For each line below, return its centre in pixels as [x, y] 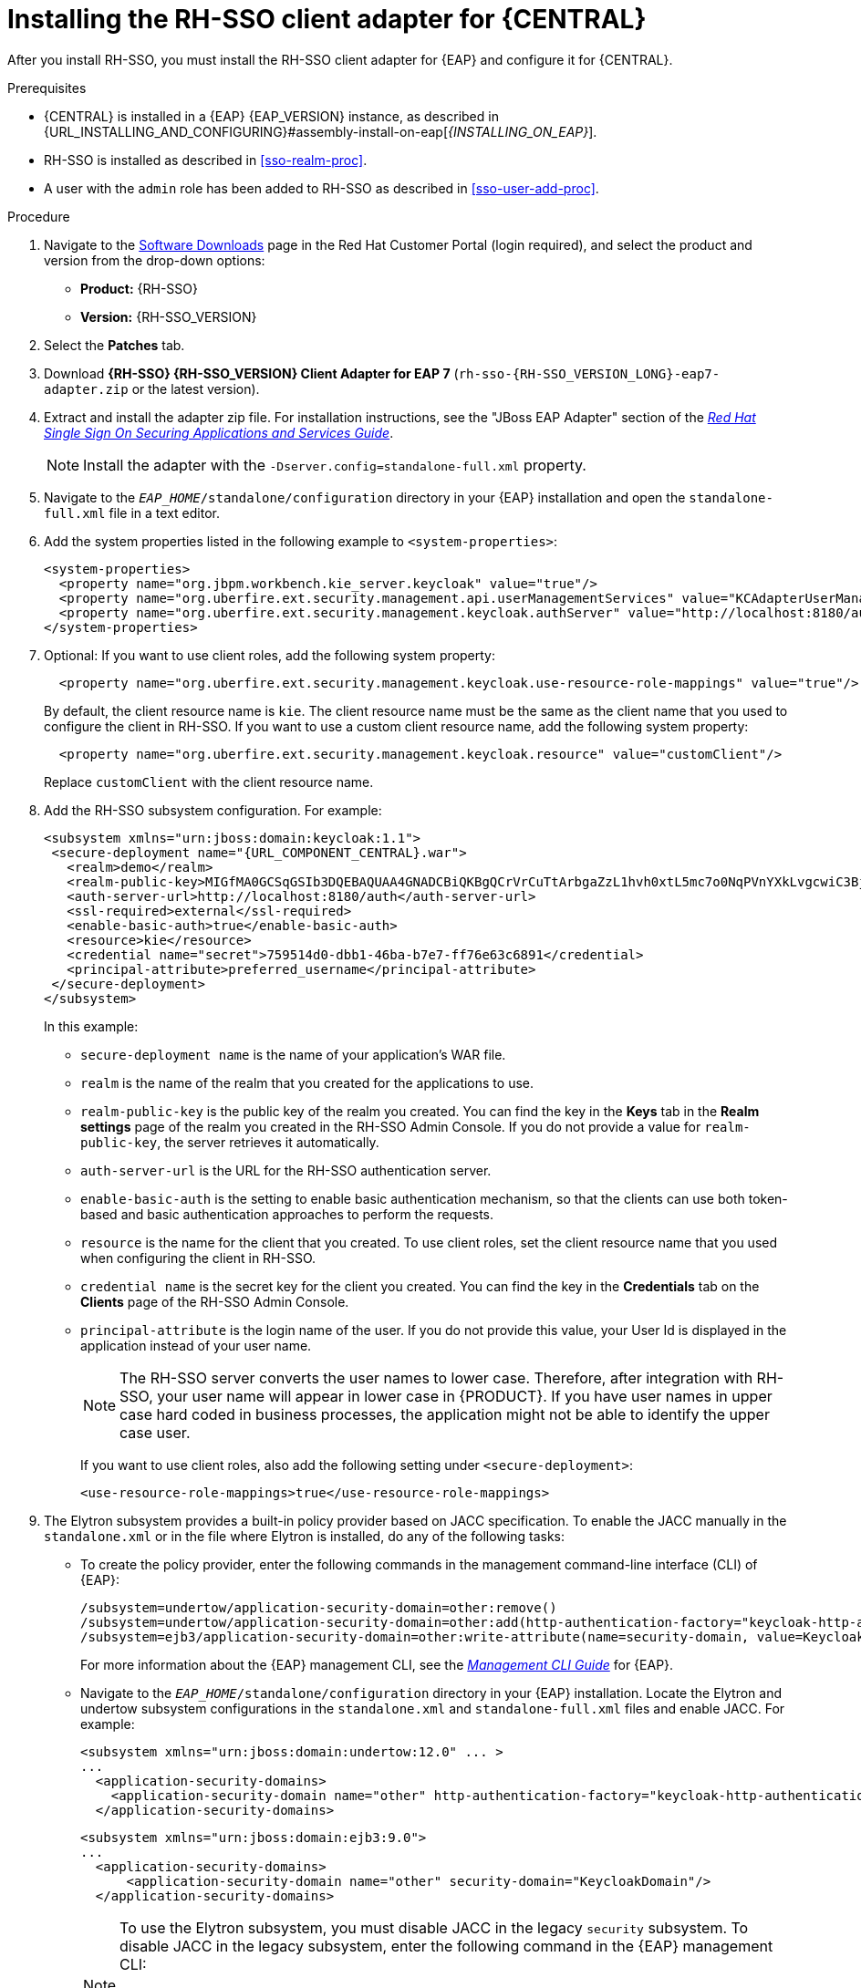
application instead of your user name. [196, 1345]
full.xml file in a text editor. [132, 513]
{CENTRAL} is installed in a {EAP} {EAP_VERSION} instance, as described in [271, 116]
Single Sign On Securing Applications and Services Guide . [219, 432]
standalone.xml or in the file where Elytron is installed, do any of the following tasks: [304, 1536]
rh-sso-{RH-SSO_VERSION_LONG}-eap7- [589, 373]
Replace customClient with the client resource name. [209, 782]
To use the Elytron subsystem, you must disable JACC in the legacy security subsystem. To [434, 1927]
